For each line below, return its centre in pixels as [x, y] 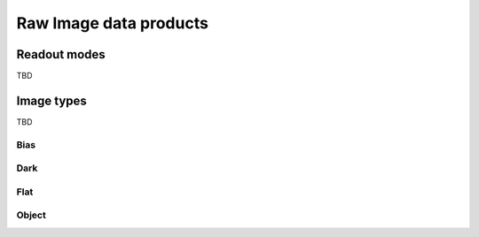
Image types [52, 100]
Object [31, 215]
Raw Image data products [112, 23]
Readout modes [61, 54]
